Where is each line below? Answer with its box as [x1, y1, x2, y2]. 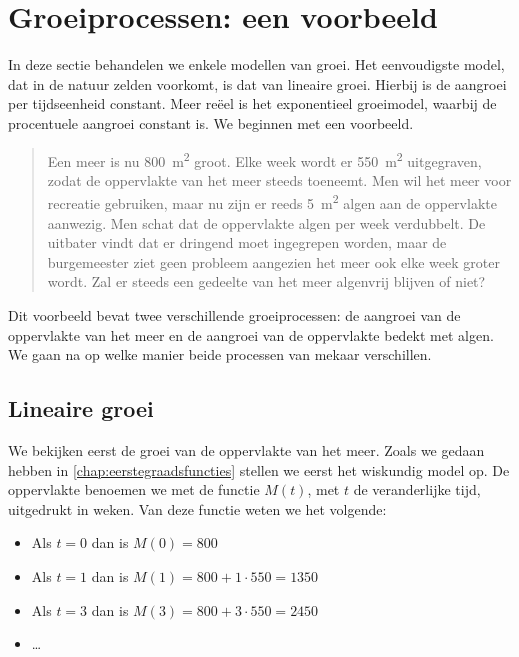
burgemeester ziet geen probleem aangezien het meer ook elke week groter [47, 251, 500, 272]
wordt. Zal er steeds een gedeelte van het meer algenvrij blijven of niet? [47, 271, 486, 292]
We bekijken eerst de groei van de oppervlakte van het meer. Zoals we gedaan [8, 439, 485, 460]
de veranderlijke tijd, [353, 479, 481, 500]
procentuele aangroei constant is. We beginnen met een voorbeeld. [8, 112, 414, 133]
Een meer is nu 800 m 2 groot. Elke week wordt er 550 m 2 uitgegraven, [47, 147, 482, 171]
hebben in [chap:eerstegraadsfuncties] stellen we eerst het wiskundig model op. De [8, 459, 510, 480]
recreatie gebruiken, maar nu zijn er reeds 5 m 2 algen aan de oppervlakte [47, 190, 497, 213]
